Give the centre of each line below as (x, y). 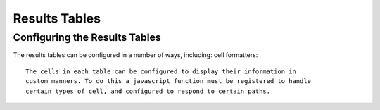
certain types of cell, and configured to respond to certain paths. (148, 91)
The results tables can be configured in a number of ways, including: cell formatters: (135, 55)
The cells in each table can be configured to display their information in (161, 71)
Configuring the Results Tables (87, 37)
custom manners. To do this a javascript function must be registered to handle (169, 81)
